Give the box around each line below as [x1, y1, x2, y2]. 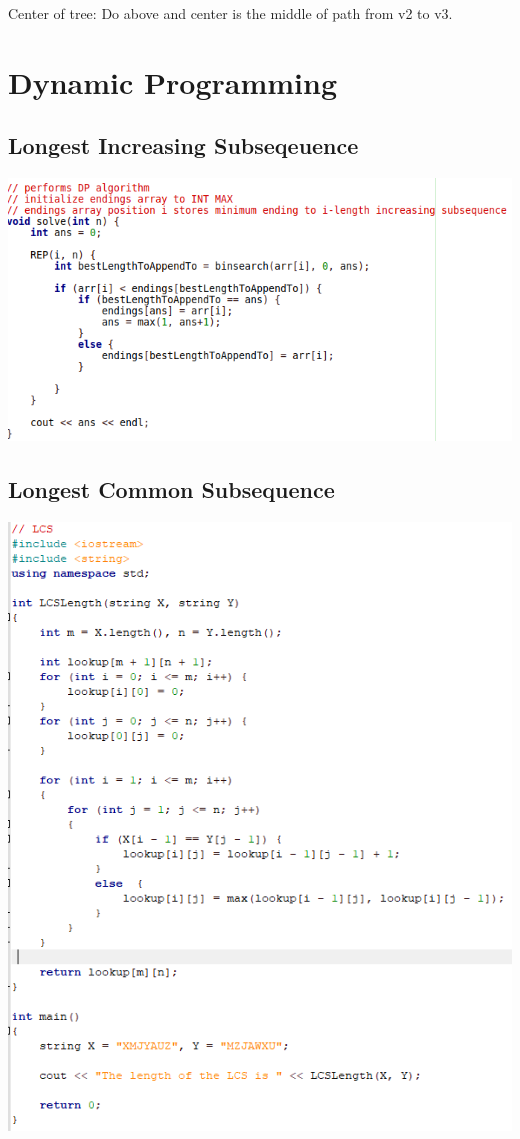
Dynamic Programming [8, 61, 338, 102]
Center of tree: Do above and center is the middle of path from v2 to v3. [8, 3, 453, 23]
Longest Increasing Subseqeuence [8, 130, 359, 161]
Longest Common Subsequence [8, 473, 335, 504]
